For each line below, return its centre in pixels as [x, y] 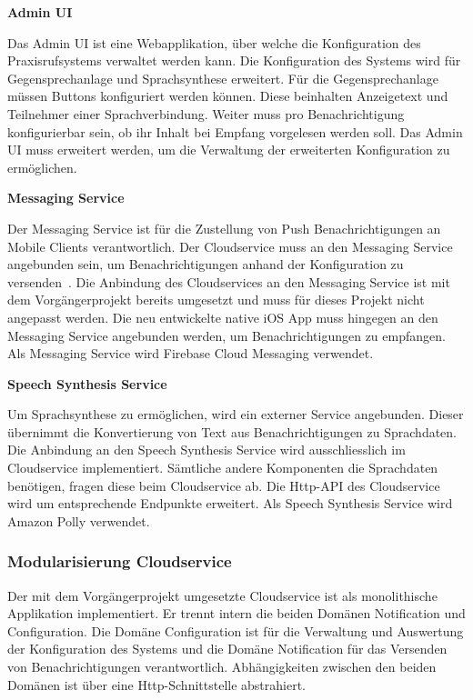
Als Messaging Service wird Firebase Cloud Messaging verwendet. [191, 353]
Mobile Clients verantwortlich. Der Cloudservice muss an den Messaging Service [230, 246]
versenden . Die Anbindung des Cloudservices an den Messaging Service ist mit [229, 281]
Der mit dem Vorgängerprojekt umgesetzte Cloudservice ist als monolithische [222, 595]
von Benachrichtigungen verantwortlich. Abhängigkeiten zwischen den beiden [222, 667]
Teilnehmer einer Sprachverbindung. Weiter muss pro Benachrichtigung [206, 113]
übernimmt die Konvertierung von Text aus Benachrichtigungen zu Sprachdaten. [232, 431]
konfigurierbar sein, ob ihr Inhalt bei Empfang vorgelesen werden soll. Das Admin [235, 131]
